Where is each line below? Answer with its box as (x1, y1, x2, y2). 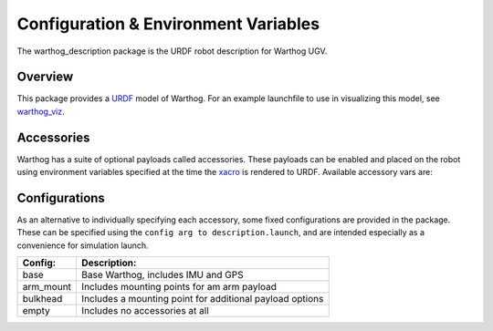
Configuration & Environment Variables (16, 14, 320, 34)
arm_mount (22, 281, 72, 294)
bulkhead (22, 293, 63, 305)
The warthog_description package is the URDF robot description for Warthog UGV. (16, 46, 328, 57)
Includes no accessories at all (81, 305, 209, 317)
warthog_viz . (16, 106, 65, 117)
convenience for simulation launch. (16, 240, 150, 251)
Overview (16, 69, 74, 85)
